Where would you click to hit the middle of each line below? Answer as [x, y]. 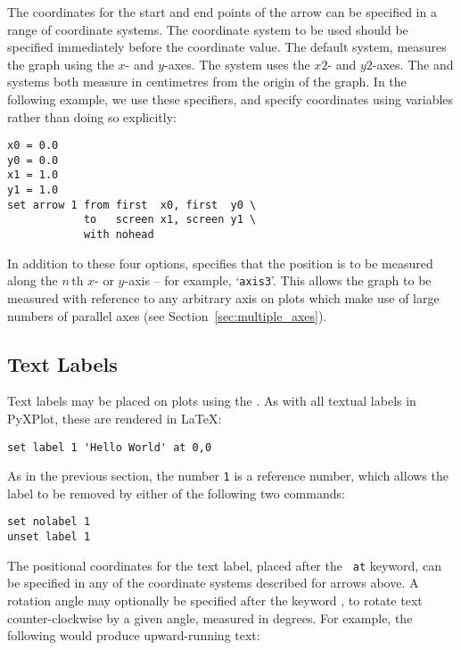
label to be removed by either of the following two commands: [176, 493]
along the [33, 280]
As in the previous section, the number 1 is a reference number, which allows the [228, 476]
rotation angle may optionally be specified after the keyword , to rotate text [215, 601]
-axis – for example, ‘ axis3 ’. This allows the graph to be [278, 280]
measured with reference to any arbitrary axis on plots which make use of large [223, 298]
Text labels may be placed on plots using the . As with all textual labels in [212, 401]
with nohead [119, 235]
